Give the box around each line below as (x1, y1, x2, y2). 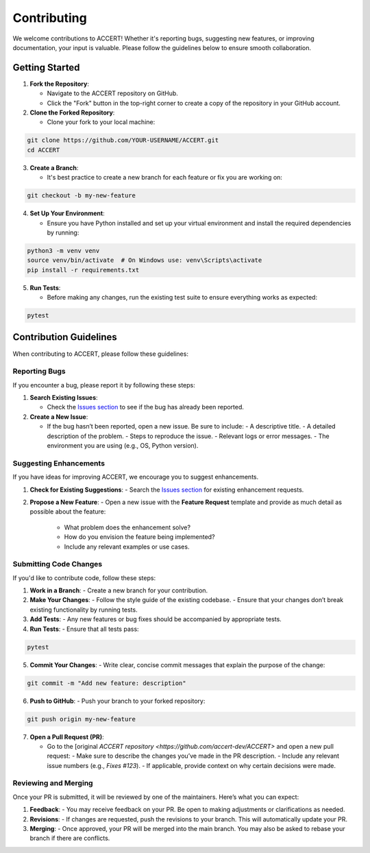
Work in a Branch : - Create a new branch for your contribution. (29, 586, 208, 594)
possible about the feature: (29, 507, 106, 516)
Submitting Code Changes (12, 560, 103, 569)
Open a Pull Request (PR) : (29, 732, 104, 741)
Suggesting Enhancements (12, 458, 106, 468)
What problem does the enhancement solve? (64, 523, 191, 531)
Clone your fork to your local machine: (47, 118, 156, 126)
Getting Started (12, 62, 80, 73)
